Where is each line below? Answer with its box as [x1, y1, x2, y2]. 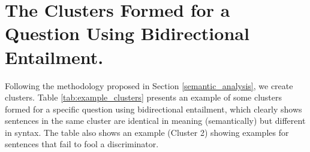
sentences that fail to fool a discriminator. [5, 138, 159, 150]
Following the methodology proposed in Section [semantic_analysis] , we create [5, 79, 293, 92]
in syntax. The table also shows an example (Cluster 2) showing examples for [5, 126, 289, 138]
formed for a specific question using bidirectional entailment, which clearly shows [5, 102, 302, 115]
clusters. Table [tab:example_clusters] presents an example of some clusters [5, 91, 282, 104]
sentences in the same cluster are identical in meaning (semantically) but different [5, 114, 306, 127]
